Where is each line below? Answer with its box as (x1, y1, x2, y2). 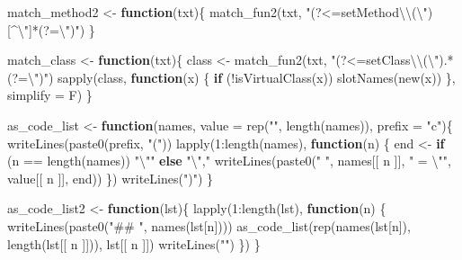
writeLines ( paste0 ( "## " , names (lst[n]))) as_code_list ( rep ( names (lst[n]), (7, 216, 411, 235)
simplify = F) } (7, 85, 93, 104)
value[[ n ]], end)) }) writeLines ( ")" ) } (7, 168, 213, 187)
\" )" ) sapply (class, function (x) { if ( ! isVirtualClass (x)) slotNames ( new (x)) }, (27, 67, 456, 86)
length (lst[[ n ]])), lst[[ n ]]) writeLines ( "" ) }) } (7, 234, 261, 253)
